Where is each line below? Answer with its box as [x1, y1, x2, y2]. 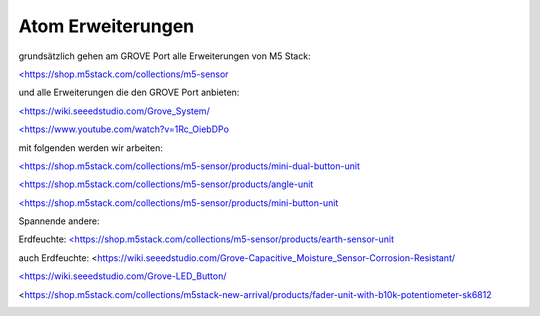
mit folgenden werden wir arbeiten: [18, 141, 164, 154]
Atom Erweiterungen [18, 15, 195, 37]
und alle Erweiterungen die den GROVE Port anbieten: [18, 86, 240, 99]
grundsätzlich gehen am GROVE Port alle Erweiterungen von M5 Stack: [18, 50, 311, 62]
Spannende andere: [18, 215, 100, 227]
